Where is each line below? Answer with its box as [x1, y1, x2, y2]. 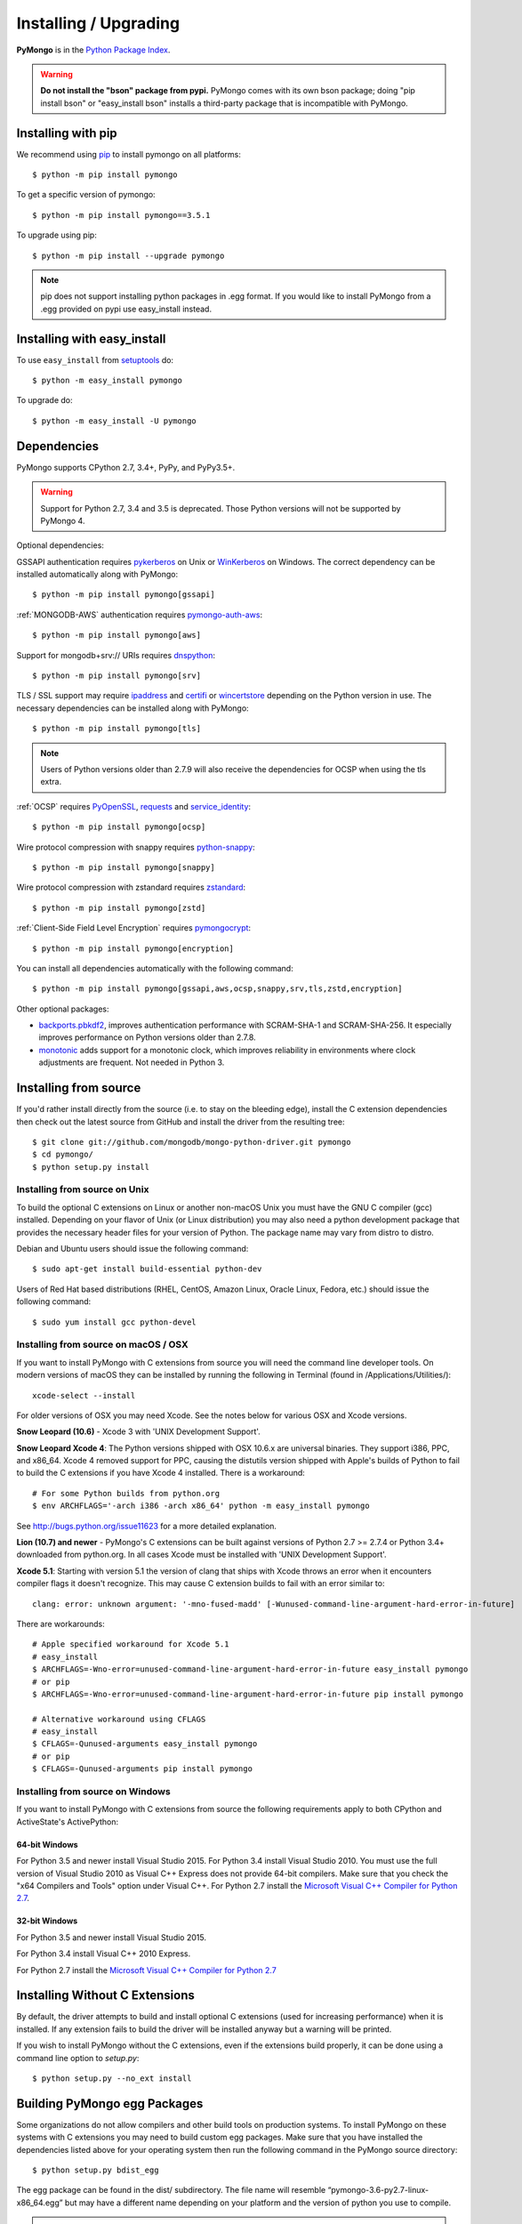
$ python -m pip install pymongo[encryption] [32, 943, 235, 954]
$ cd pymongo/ [32, 1149, 93, 1160]
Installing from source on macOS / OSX [16, 1339, 189, 1351]
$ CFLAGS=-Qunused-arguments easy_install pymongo [32, 1739, 258, 1749]
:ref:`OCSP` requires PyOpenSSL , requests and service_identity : [16, 801, 252, 811]
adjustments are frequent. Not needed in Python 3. [38, 1057, 225, 1068]
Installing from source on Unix [16, 1183, 149, 1196]
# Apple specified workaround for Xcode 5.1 [32, 1640, 230, 1649]
